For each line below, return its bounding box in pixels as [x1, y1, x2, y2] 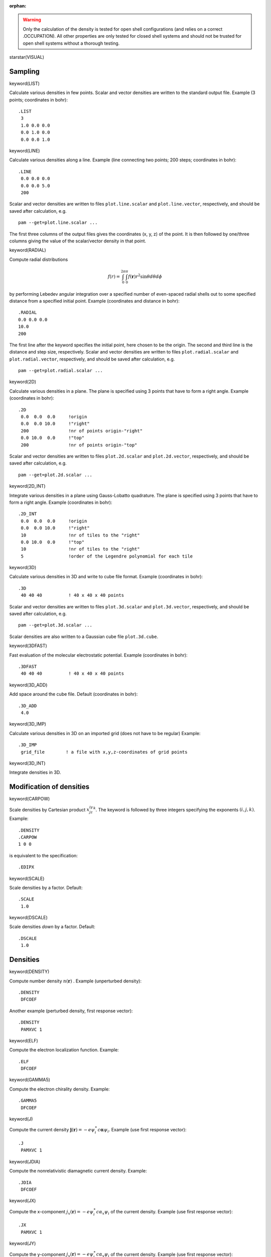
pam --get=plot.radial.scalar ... [18, 368, 103, 374]
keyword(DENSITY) [9, 968, 50, 975]
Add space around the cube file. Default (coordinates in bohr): [9, 691, 138, 697]
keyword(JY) [9, 1240, 36, 1246]
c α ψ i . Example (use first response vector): [97, 1127, 187, 1134]
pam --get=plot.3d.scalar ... [18, 622, 93, 628]
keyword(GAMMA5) [9, 1076, 50, 1083]
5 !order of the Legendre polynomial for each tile [21, 553, 193, 559]
